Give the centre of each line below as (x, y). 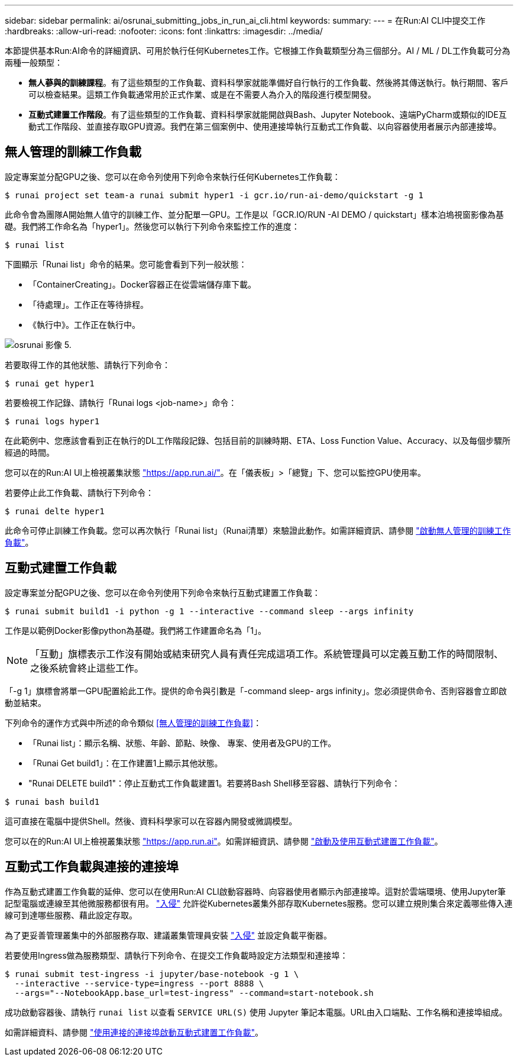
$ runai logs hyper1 (52, 421)
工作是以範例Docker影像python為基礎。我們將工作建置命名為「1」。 (135, 630)
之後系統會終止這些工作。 (87, 668)
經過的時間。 (30, 452)
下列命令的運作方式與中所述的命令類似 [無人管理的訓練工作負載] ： (133, 723)
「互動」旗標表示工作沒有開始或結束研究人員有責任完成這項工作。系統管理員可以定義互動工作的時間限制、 (267, 654)
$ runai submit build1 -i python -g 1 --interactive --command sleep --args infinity (209, 611)
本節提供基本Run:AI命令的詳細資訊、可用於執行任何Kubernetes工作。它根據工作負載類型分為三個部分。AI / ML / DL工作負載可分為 (258, 51)
